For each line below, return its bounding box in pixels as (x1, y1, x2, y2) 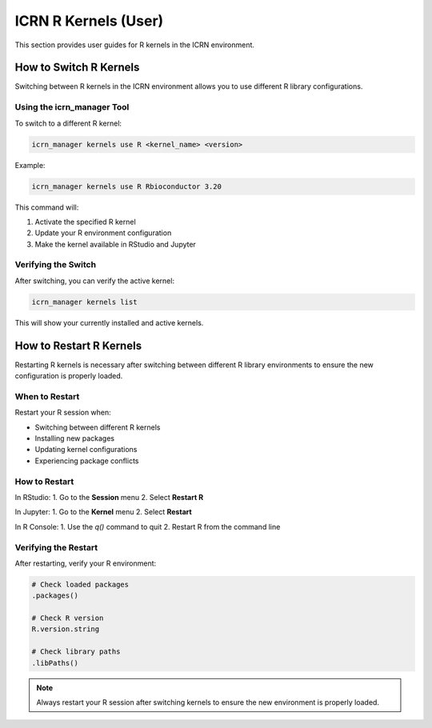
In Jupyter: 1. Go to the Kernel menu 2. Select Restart (14, 507, 192, 517)
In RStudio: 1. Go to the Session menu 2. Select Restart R (14, 492, 204, 502)
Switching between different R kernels (34, 422, 161, 432)
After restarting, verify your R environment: (14, 558, 157, 568)
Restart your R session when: (14, 408, 111, 418)
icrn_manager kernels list (31, 297, 138, 306)
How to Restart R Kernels (14, 338, 142, 352)
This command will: (14, 202, 79, 212)
